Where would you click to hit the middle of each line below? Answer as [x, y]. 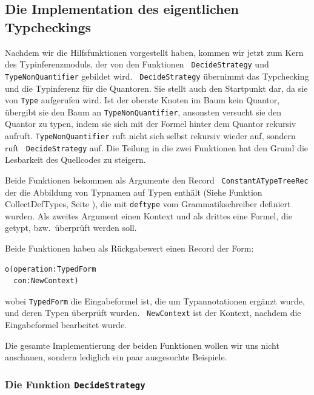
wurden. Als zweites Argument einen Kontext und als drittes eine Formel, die [149, 215]
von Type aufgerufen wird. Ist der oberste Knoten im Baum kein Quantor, [142, 100]
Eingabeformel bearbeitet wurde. [66, 325]
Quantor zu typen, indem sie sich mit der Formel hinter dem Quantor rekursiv [151, 124]
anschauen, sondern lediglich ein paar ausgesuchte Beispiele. [116, 357]
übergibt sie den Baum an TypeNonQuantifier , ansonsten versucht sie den [143, 112]
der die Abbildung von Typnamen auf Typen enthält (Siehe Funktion [134, 192]
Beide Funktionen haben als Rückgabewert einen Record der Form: [129, 248]
